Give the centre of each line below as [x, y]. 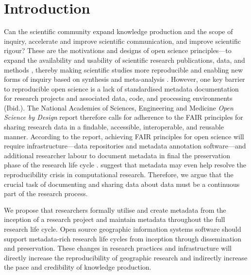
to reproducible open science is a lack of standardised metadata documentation [121, 88]
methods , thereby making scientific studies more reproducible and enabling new [124, 69]
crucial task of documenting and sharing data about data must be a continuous [122, 184]
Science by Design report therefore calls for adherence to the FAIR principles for [124, 117]
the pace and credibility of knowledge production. [78, 267]
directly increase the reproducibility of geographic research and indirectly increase [126, 257]
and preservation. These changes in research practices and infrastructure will [118, 248]
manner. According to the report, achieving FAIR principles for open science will [124, 136]
